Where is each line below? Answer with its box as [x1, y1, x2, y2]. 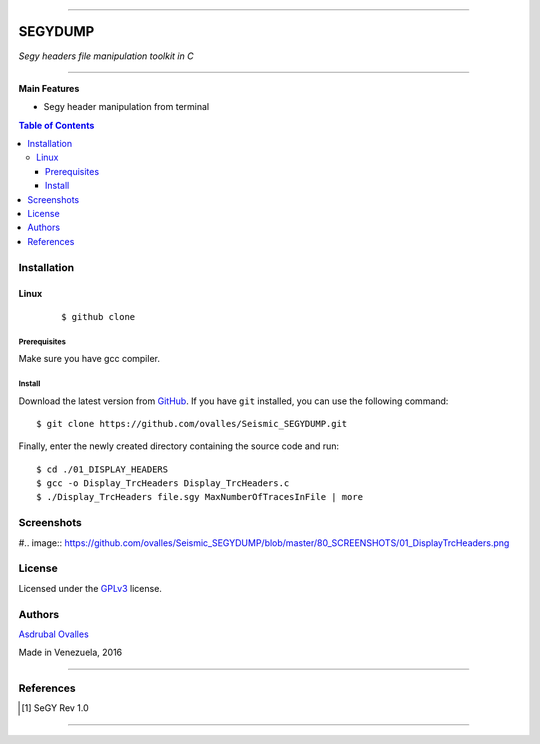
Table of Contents [18, 119, 95, 131]
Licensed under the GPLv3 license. [18, 582, 162, 594]
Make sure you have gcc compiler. [18, 353, 160, 365]
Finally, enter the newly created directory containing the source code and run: [18, 440, 340, 452]
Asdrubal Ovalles [18, 628, 89, 640]
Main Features [18, 82, 80, 94]
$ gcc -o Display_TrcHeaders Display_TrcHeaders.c [36, 478, 290, 489]
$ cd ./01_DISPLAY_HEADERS [36, 463, 169, 475]
